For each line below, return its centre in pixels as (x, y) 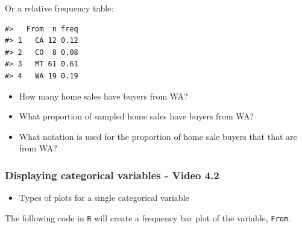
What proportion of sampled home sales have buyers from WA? (137, 116)
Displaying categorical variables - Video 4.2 (112, 175)
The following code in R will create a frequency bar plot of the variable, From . (148, 217)
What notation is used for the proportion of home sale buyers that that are (158, 136)
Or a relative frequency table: (59, 8)
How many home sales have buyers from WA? (103, 96)
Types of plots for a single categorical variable (104, 198)
